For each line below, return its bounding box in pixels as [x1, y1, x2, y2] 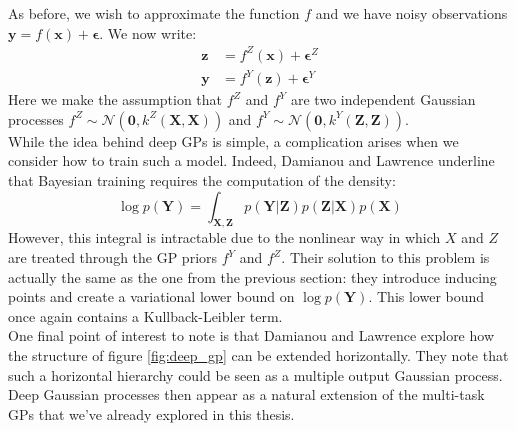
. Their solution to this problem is [281, 247, 490, 268]
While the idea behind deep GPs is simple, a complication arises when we [8, 130, 459, 151]
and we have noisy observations [315, 3, 508, 23]
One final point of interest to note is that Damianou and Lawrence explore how [8, 325, 494, 346]
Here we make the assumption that [8, 89, 223, 110]
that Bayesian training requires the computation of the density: [8, 170, 396, 191]
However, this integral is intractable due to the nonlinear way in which [8, 227, 441, 248]
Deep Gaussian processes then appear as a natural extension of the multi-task [8, 384, 485, 405]
